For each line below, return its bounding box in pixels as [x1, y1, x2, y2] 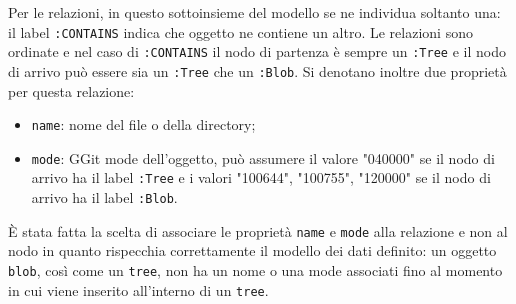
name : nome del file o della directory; [31, 114, 256, 135]
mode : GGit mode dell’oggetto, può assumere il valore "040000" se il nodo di [31, 147, 495, 168]
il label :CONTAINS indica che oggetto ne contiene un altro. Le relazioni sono [8, 21, 473, 42]
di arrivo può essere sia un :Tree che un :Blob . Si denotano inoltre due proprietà [8, 60, 507, 81]
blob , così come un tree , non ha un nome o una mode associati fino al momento [8, 260, 503, 281]
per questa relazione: [8, 80, 135, 101]
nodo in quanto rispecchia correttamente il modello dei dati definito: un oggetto [8, 240, 497, 261]
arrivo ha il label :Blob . [31, 187, 178, 208]
